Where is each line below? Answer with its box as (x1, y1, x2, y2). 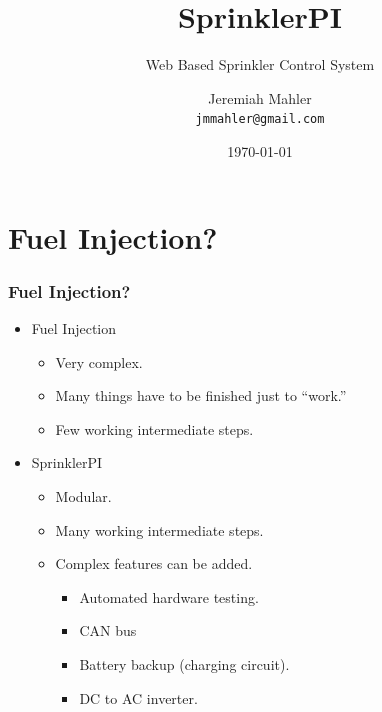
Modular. (55, 485, 112, 506)
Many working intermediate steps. (55, 519, 264, 540)
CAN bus (79, 620, 137, 641)
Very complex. (55, 351, 143, 372)
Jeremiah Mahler (208, 87, 312, 108)
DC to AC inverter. (79, 687, 198, 708)
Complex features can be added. (55, 553, 253, 574)
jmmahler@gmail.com (195, 112, 325, 127)
